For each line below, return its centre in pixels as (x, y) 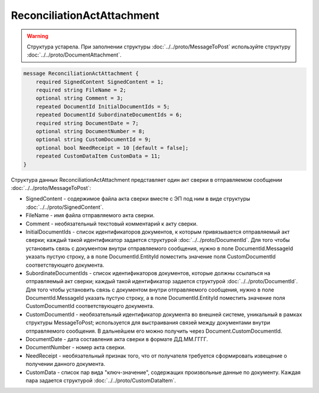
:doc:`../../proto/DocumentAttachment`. (74, 55)
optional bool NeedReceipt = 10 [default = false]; (112, 148)
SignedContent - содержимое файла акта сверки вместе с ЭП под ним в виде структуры (138, 199)
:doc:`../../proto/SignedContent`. (64, 207)
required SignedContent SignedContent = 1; (100, 82)
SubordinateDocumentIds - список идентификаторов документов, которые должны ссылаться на (148, 273)
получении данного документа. (66, 364)
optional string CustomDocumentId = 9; (94, 140)
